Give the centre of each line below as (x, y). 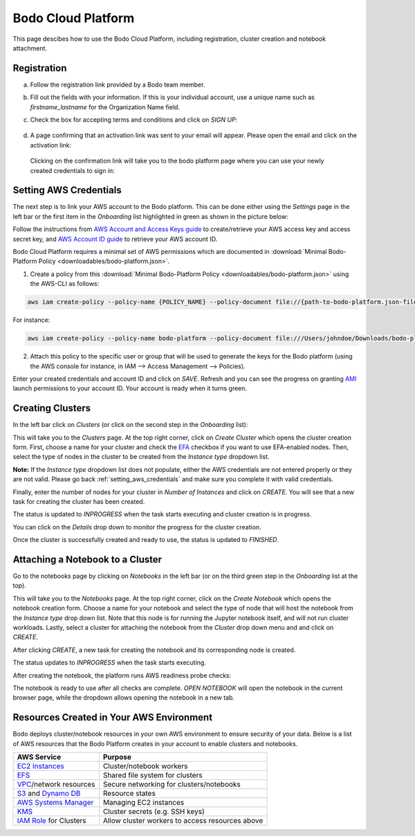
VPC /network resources (56, 784)
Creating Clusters (52, 408)
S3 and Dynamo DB (49, 794)
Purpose (117, 757)
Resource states (129, 794)
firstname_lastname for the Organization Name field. (105, 107)
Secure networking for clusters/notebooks (172, 784)
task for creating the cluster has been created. (79, 501)
